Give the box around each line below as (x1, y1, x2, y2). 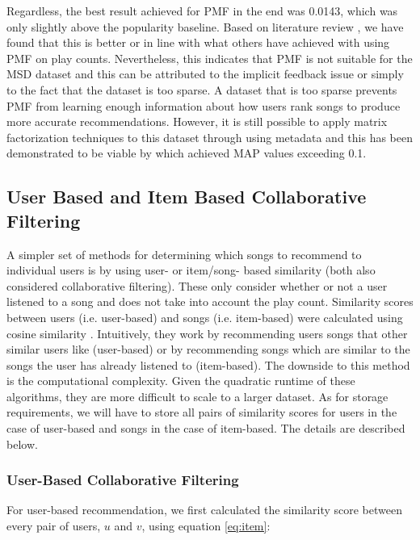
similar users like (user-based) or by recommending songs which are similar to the (6, 341, 410, 358)
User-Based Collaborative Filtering (6, 470, 239, 490)
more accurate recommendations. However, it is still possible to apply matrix (6, 113, 388, 130)
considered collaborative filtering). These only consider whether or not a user (6, 277, 388, 294)
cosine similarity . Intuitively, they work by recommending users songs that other (6, 324, 408, 341)
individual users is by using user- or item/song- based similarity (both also (6, 262, 376, 278)
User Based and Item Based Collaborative (6, 184, 367, 209)
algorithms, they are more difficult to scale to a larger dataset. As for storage (6, 387, 388, 404)
